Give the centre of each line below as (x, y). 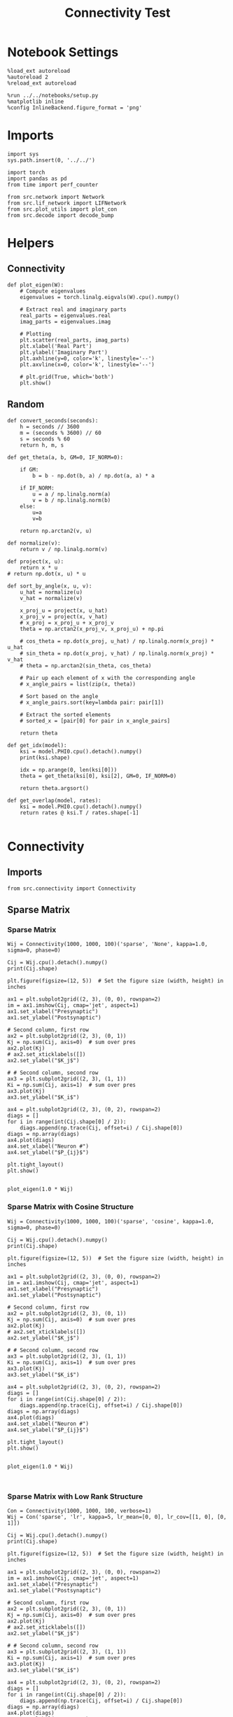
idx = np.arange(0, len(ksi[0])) (69, 770)
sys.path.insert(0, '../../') (51, 160)
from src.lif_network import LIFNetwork (67, 203)
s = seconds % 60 (45, 439)
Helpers (31, 243)
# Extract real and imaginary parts (73, 310)
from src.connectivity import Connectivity (72, 888)
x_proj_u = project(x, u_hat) (64, 611)
